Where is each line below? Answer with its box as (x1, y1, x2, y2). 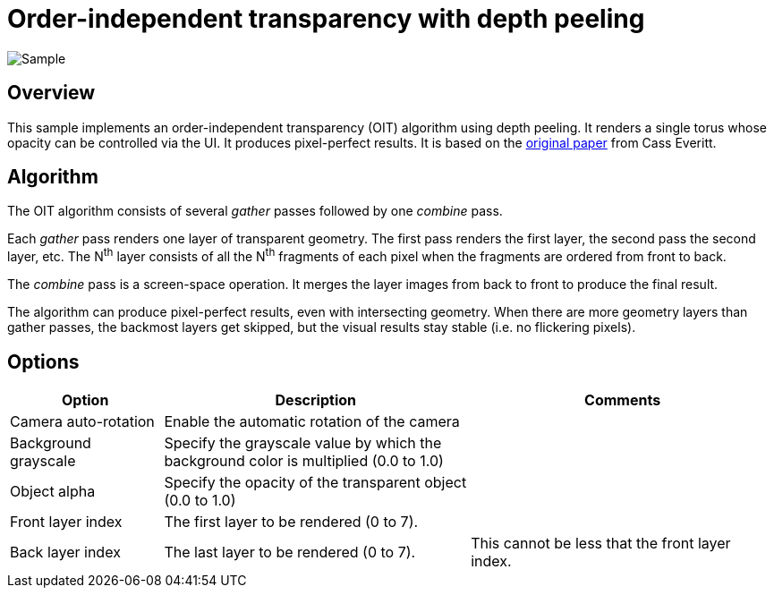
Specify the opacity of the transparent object (164, 472, 467, 491)
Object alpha (10, 481, 96, 500)
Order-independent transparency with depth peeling (7, 4, 645, 34)
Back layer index (10, 542, 121, 561)
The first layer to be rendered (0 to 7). (164, 512, 419, 531)
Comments (584, 390, 661, 409)
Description (275, 390, 356, 409)
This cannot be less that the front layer (471, 533, 731, 552)
